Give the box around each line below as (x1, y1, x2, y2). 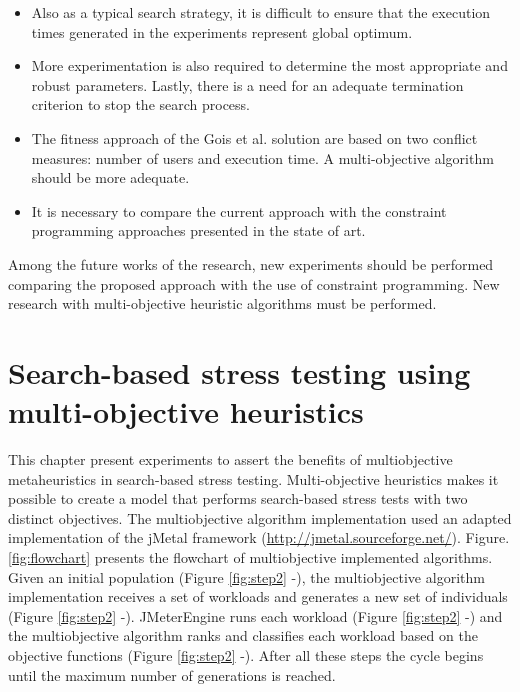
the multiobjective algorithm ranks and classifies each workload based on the (8, 625, 478, 646)
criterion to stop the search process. (31, 94, 251, 115)
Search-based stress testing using (8, 351, 471, 392)
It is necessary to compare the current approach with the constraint (31, 200, 447, 221)
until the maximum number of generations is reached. (8, 664, 336, 685)
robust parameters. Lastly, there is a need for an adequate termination (31, 74, 464, 95)
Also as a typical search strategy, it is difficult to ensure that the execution (31, 2, 491, 22)
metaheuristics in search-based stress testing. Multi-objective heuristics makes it (8, 468, 499, 489)
